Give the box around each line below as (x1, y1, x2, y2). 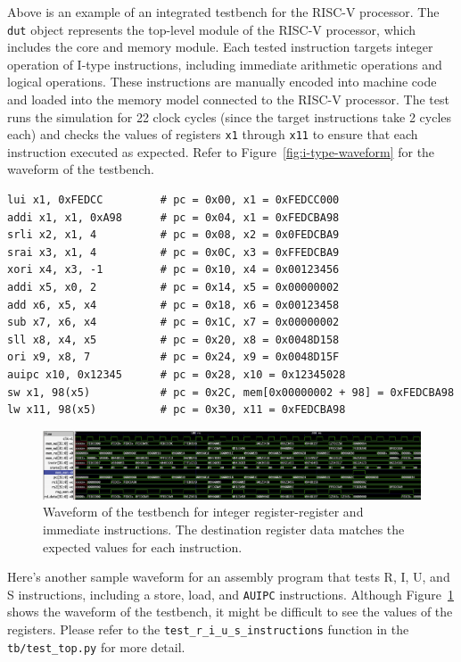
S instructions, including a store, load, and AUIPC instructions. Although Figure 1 (7, 584, 454, 603)
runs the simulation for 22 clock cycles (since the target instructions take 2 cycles (7, 107, 452, 126)
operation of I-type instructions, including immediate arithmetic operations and (7, 54, 442, 73)
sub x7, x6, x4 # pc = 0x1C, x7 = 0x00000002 (7, 316, 340, 329)
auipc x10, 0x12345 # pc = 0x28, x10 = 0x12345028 (7, 368, 346, 381)
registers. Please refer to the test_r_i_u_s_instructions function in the (7, 620, 409, 639)
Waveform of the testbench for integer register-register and (43, 502, 364, 521)
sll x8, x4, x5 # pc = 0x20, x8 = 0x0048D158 (7, 333, 340, 346)
